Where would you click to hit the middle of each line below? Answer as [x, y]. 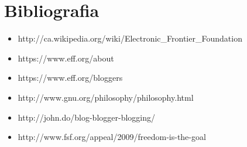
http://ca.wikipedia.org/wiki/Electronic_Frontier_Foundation [130, 38]
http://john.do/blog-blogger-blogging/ [87, 117]
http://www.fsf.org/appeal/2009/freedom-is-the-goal [112, 137]
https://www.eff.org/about [66, 58]
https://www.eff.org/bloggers [70, 78]
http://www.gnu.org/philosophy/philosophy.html [106, 97]
